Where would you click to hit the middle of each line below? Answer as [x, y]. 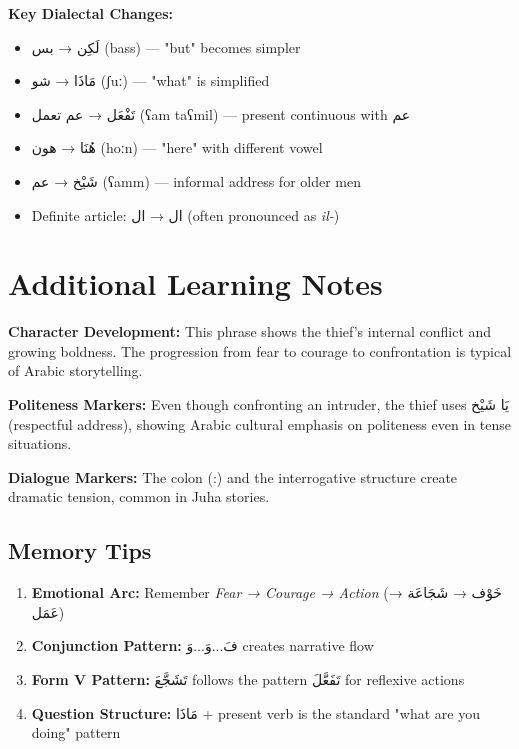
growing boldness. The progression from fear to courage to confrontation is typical [260, 350]
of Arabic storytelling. [75, 370]
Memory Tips [80, 550]
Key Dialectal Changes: [91, 13]
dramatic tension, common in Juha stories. [139, 496]
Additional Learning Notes [195, 283]
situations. [40, 443]
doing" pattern [76, 732]
